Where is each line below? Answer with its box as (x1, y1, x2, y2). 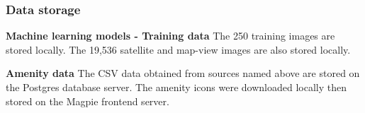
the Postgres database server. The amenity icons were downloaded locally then (6, 80, 347, 94)
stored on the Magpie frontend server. (6, 93, 169, 108)
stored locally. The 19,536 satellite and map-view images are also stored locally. (6, 42, 351, 56)
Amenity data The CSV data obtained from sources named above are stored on (6, 66, 360, 81)
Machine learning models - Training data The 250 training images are (6, 28, 335, 43)
